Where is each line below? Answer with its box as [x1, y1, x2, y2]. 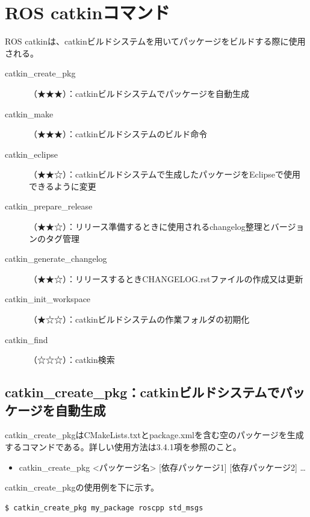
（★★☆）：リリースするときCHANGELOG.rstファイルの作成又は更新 [29, 272, 303, 285]
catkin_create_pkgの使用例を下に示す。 [5, 481, 160, 494]
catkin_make [5, 107, 54, 120]
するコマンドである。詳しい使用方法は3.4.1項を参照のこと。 [5, 441, 241, 453]
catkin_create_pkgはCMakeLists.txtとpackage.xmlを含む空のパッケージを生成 [5, 429, 304, 441]
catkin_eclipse [5, 147, 58, 160]
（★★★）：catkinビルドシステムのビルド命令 [29, 128, 208, 140]
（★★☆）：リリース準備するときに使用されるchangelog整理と [29, 220, 271, 233]
